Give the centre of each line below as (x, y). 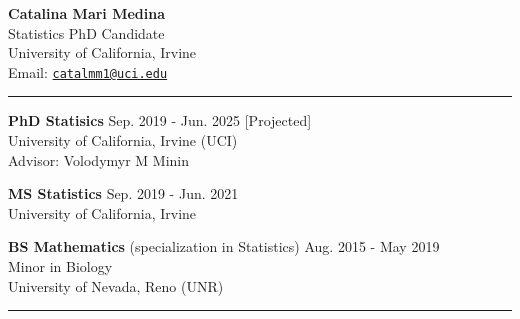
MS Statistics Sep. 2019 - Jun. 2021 (123, 193)
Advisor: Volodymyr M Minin (99, 159)
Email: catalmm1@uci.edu (88, 71)
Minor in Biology (60, 266)
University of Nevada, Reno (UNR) (116, 285)
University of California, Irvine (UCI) (123, 140)
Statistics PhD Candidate (86, 32)
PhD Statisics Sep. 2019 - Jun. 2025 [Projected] (160, 120)
